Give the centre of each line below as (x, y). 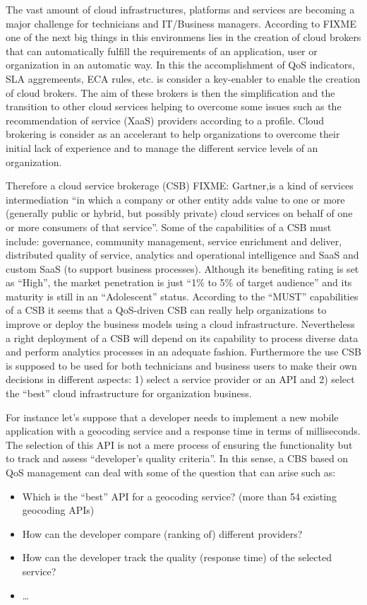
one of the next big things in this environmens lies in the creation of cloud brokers (183, 37)
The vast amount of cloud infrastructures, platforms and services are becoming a (180, 9)
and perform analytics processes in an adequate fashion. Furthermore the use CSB (183, 352)
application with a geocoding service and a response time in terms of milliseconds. (183, 431)
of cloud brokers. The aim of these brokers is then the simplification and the (170, 92)
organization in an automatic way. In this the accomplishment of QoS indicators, (180, 65)
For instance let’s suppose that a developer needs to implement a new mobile (172, 417)
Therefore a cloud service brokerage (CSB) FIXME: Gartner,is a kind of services (180, 186)
